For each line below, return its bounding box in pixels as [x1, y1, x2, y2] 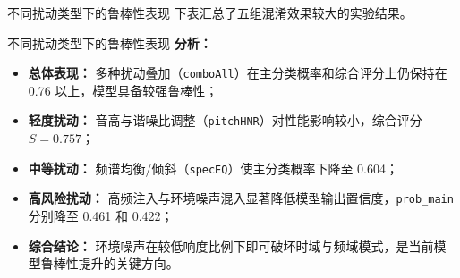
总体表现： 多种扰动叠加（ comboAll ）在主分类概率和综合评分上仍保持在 [28, 63, 447, 82]
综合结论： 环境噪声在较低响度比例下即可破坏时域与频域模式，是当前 [28, 236, 434, 255]
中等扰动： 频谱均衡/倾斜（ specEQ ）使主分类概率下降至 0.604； [28, 158, 398, 177]
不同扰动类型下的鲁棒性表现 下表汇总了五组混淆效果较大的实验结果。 [7, 4, 413, 21]
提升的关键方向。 [78, 254, 179, 273]
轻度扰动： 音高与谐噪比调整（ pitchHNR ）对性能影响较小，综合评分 [28, 111, 422, 130]
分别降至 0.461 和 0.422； [28, 206, 174, 224]
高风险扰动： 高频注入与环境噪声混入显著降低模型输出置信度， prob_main [28, 189, 454, 207]
